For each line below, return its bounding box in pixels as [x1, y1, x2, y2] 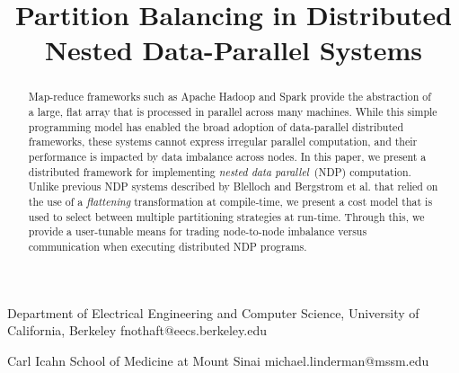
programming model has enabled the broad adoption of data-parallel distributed [28, 119, 403, 134]
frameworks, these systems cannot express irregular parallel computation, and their [28, 134, 418, 149]
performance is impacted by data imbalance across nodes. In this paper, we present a [28, 148, 427, 164]
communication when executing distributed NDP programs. [28, 238, 307, 253]
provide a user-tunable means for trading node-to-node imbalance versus [28, 224, 367, 239]
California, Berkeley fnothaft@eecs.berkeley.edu [7, 321, 267, 340]
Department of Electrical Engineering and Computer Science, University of [7, 303, 419, 322]
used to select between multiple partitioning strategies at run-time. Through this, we [28, 209, 425, 224]
